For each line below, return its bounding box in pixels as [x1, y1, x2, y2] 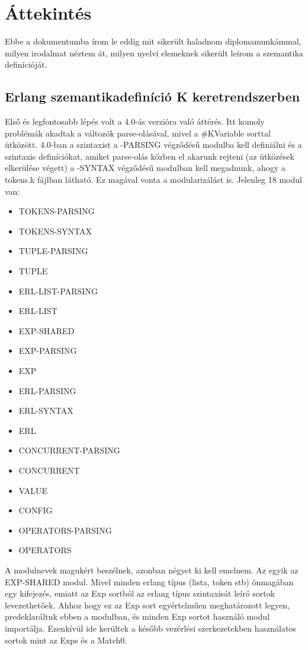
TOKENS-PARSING [18, 205, 95, 217]
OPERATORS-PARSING [18, 524, 112, 536]
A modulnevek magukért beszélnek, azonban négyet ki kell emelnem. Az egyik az [5, 563, 299, 576]
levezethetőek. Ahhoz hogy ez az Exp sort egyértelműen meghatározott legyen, [5, 598, 290, 611]
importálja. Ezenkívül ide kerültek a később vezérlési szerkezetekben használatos [5, 622, 296, 634]
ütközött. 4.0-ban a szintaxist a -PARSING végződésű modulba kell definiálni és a [5, 138, 302, 151]
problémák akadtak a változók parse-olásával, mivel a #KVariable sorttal [5, 126, 271, 139]
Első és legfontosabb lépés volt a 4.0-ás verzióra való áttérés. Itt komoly [5, 115, 265, 128]
